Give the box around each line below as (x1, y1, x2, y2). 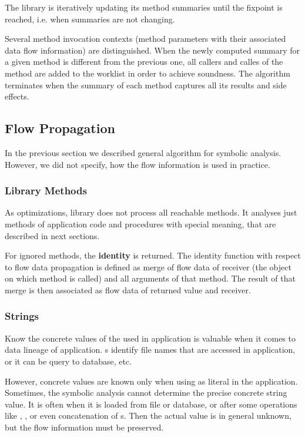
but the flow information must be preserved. (5, 421, 164, 433)
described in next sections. (5, 229, 100, 241)
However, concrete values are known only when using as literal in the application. (5, 375, 298, 387)
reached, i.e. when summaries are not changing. (5, 12, 175, 25)
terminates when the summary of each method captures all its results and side (5, 78, 287, 91)
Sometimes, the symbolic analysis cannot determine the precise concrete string (5, 386, 287, 399)
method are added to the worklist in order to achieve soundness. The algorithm (5, 67, 290, 79)
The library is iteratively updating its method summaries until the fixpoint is (5, 1, 283, 13)
